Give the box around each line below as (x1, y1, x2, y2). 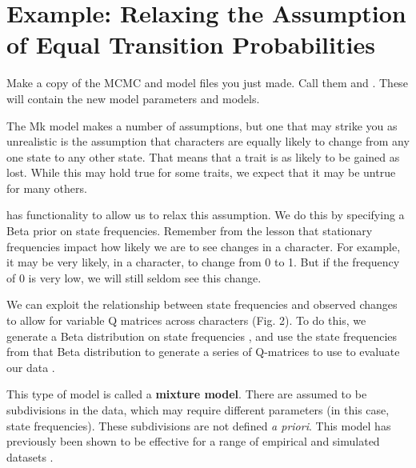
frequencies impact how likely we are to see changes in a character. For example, (6, 238, 401, 254)
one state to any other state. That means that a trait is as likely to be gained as (6, 148, 400, 165)
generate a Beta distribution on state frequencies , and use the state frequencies (6, 327, 398, 344)
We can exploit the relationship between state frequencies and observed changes (6, 296, 398, 313)
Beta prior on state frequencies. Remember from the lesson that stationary (6, 222, 373, 239)
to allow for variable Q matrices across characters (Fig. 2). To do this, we (6, 312, 366, 329)
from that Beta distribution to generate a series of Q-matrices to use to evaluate (6, 343, 400, 360)
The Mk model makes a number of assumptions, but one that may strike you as (6, 117, 398, 134)
